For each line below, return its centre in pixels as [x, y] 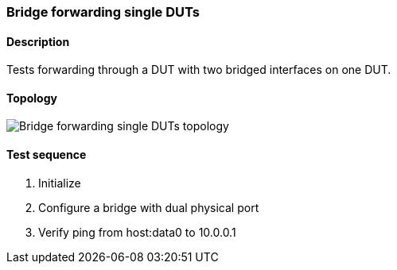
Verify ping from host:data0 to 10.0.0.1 [137, 232]
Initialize [60, 183]
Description [38, 41]
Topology [32, 98]
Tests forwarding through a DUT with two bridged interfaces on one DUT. [199, 70]
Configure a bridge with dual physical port [149, 207]
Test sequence [47, 155]
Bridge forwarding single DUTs [103, 12]
